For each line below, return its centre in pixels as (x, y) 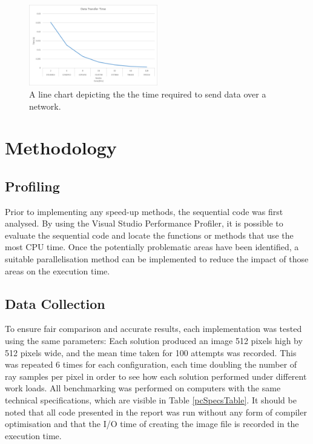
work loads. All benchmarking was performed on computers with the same (143, 388)
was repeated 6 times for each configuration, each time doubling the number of (151, 364)
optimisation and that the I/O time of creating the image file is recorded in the (152, 424)
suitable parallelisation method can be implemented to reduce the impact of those (157, 259)
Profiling (32, 186)
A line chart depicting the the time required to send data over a (148, 94)
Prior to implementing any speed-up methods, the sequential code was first (144, 211)
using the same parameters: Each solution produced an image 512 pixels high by (154, 341)
